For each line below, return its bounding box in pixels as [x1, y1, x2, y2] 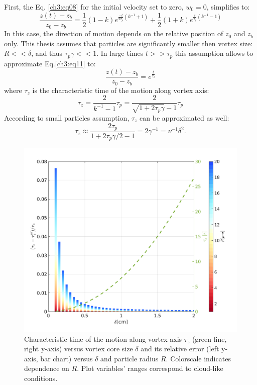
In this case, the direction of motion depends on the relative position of [4, 28, 223, 39]
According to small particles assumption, [4, 112, 130, 123]
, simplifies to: [206, 2, 250, 12]
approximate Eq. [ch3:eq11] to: [4, 58, 96, 68]
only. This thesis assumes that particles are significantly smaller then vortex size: [4, 38, 253, 48]
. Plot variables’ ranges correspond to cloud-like [77, 363, 223, 373]
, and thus [31, 48, 63, 58]
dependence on [24, 363, 69, 373]
